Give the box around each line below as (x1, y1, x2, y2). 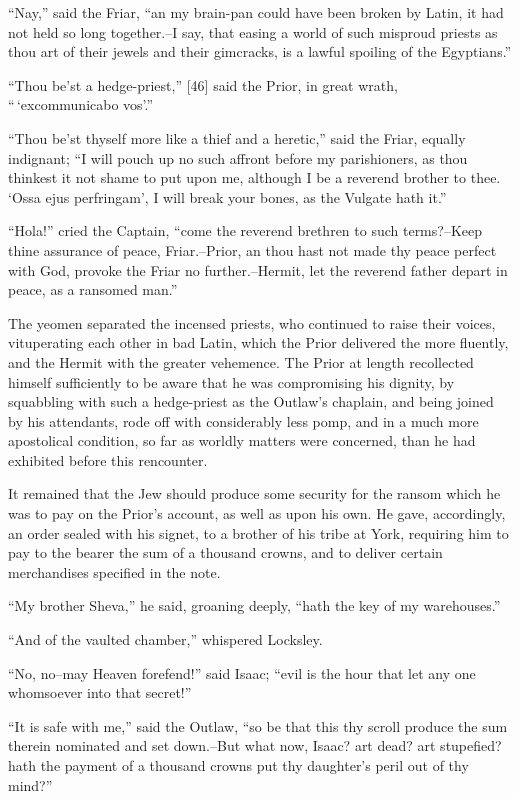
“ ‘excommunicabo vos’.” (8, 94, 154, 115)
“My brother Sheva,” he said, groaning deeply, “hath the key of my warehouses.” (8, 595, 501, 616)
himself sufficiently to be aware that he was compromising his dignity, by (8, 371, 455, 392)
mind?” (8, 774, 53, 795)
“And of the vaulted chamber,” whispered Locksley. (8, 629, 323, 650)
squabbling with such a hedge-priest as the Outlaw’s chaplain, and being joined (8, 391, 494, 412)
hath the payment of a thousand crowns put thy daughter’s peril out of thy (8, 755, 469, 775)
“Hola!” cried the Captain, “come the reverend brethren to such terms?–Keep (8, 220, 483, 241)
